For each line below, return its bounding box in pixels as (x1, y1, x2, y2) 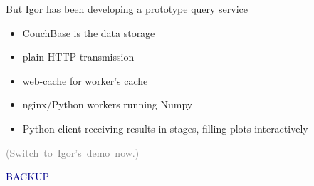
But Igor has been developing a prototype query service (6, 1, 248, 16)
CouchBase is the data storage (22, 25, 155, 40)
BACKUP (6, 169, 50, 184)
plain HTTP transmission (22, 49, 135, 64)
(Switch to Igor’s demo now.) (6, 145, 140, 160)
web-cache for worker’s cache (22, 73, 148, 88)
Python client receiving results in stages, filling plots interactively (22, 120, 308, 135)
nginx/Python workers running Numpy (22, 97, 193, 112)
